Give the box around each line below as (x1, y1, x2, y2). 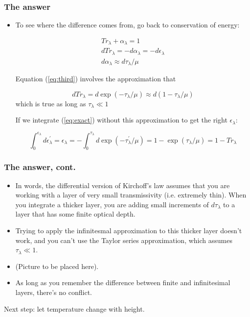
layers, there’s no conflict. (15, 287, 92, 297)
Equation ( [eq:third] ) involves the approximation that (15, 73, 176, 84)
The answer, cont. (4, 161, 76, 173)
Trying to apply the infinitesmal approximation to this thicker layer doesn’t (15, 225, 242, 235)
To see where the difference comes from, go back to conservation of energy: (15, 20, 240, 30)
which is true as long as (15, 98, 86, 108)
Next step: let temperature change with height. (4, 303, 145, 314)
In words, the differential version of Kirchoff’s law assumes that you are (15, 180, 230, 190)
